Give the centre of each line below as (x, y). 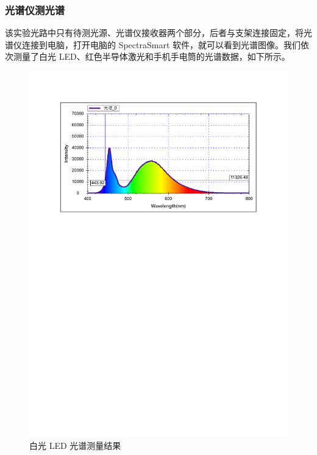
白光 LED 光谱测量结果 (75, 445)
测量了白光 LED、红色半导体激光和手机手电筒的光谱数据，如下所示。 (151, 56)
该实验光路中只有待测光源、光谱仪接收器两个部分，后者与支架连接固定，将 (154, 33)
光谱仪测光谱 (35, 9)
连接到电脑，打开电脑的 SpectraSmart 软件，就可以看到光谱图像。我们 (161, 44)
